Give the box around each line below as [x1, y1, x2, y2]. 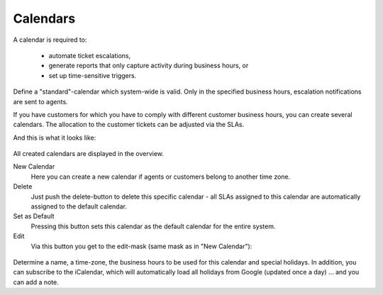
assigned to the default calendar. [30, 202, 127, 211]
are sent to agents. [13, 97, 68, 106]
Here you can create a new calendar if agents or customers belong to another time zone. [30, 172, 291, 181]
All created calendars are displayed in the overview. [13, 150, 165, 158]
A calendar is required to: [13, 35, 87, 44]
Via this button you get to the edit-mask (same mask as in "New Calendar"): [30, 242, 252, 250]
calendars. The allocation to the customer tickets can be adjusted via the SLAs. [13, 121, 245, 129]
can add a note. [13, 277, 60, 286]
